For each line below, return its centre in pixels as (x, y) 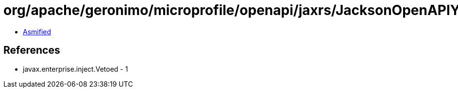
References (32, 50)
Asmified (37, 31)
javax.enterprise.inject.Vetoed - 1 (76, 69)
